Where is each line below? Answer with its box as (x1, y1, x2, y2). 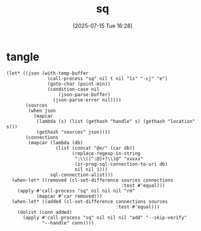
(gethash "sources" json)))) (36, 129, 111, 135)
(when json (28, 108, 56, 114)
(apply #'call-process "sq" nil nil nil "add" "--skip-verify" (22, 215, 188, 221)
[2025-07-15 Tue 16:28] (73, 22, 133, 29)
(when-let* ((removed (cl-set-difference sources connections (12, 177, 174, 183)
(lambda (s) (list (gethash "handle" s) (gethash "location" (36, 118, 196, 124)
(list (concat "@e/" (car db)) (55, 145, 136, 151)
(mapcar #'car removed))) (36, 193, 103, 199)
